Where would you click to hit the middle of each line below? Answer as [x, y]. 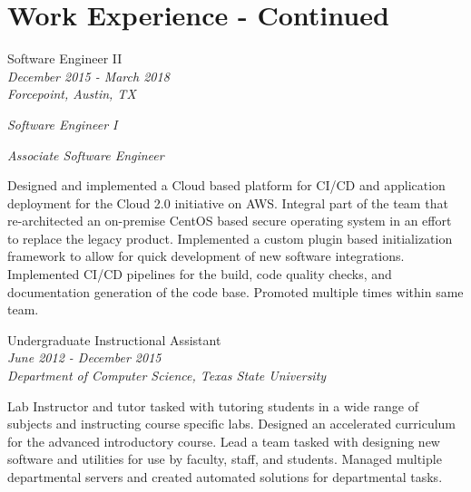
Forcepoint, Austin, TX [72, 94]
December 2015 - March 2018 [88, 76]
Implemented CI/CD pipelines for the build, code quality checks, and [200, 274]
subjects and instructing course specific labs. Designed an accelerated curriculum [232, 424]
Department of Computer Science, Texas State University [167, 376]
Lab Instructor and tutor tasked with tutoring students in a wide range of [213, 405]
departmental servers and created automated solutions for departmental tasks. [225, 477]
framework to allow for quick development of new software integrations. [206, 256]
